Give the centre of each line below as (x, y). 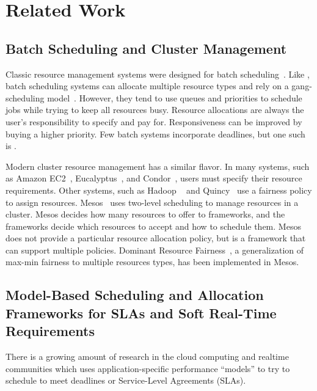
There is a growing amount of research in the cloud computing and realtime (147, 356)
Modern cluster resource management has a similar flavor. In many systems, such (158, 166)
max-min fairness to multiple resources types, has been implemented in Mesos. (152, 262)
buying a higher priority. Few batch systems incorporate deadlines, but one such (155, 133)
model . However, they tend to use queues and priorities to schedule (175, 97)
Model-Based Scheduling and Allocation (135, 295)
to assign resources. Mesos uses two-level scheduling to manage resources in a (152, 202)
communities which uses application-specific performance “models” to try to (148, 368)
